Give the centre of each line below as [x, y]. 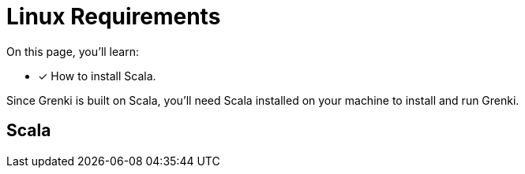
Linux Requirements [114, 17]
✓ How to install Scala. [97, 76]
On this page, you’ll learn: [73, 51]
